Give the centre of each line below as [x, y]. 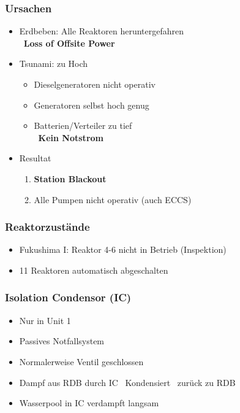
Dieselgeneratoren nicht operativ [95, 84]
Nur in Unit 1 [45, 320]
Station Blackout [70, 178]
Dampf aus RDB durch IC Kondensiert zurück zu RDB [127, 382]
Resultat [35, 158]
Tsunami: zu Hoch [54, 64]
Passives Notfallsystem [62, 341]
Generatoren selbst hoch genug [92, 105]
